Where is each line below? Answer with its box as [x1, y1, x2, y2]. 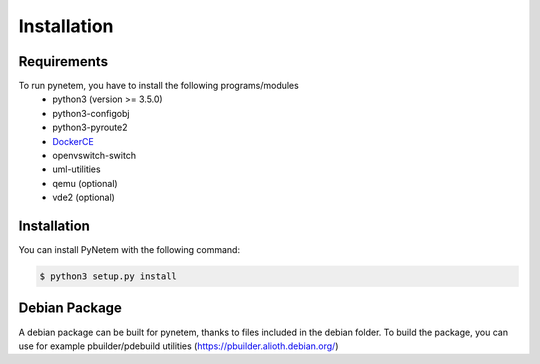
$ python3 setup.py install [39, 271, 177, 282]
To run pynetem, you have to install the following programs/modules [18, 80, 299, 92]
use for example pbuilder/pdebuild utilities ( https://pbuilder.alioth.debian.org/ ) [18, 340, 339, 352]
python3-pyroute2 [52, 121, 129, 134]
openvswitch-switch [52, 150, 137, 162]
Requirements [18, 53, 109, 70]
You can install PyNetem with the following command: [18, 244, 240, 256]
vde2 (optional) [52, 191, 115, 204]
